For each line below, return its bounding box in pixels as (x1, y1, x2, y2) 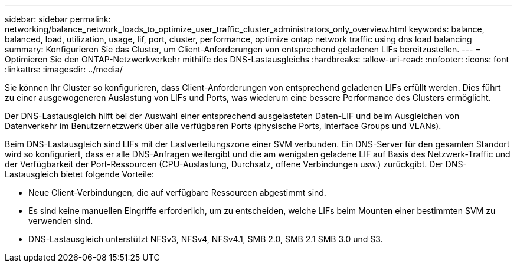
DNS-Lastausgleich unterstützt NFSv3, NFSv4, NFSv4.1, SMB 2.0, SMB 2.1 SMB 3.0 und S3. (28, 234, 383, 244)
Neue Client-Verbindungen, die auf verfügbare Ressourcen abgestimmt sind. (28, 187, 326, 197)
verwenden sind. (28, 216, 93, 226)
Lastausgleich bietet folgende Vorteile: (5, 169, 154, 179)
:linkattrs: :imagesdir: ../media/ (5, 64, 123, 74)
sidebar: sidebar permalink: (5, 14, 111, 24)
